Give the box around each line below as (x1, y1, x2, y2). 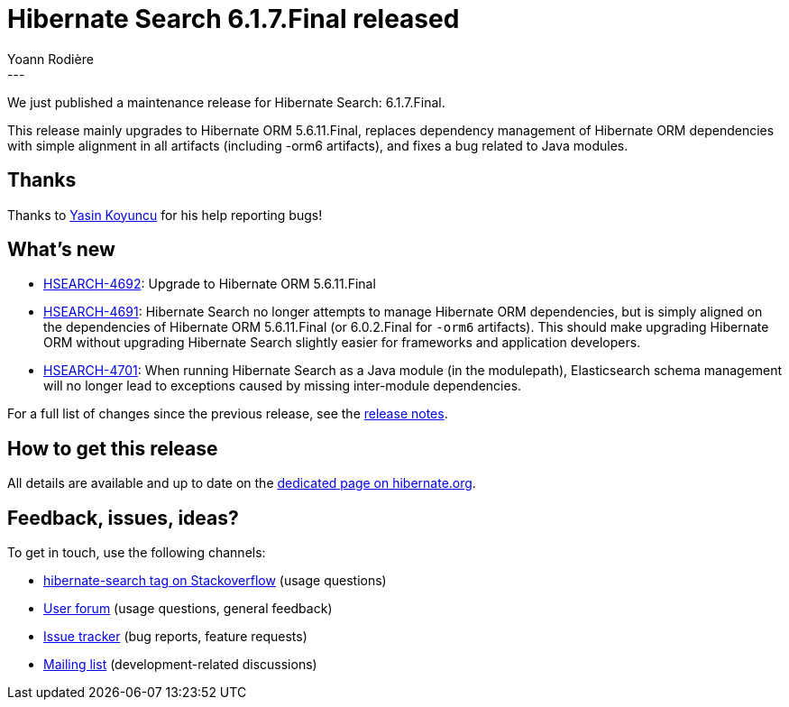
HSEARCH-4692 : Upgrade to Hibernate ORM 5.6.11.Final (43, 276, 376, 292)
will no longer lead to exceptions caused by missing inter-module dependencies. (43, 378, 522, 394)
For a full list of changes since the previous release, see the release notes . (7, 406, 448, 422)
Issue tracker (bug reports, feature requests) (43, 629, 307, 645)
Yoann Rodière (7, 50, 94, 67)
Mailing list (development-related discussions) (43, 656, 317, 673)
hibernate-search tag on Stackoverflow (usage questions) (43, 573, 387, 589)
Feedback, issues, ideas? (7, 506, 239, 529)
